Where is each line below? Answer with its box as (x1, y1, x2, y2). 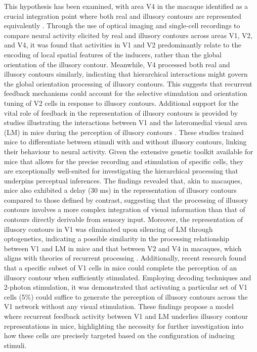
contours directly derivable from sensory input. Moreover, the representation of (4, 214, 243, 224)
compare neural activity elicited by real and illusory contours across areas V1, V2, (4, 30, 253, 40)
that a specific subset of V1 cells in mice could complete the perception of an (4, 263, 237, 273)
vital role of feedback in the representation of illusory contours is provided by (4, 107, 238, 118)
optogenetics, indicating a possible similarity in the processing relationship (4, 233, 229, 244)
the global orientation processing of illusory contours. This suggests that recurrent (4, 78, 253, 88)
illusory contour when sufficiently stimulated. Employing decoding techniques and (4, 272, 251, 282)
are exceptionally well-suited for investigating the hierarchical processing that (4, 166, 238, 176)
